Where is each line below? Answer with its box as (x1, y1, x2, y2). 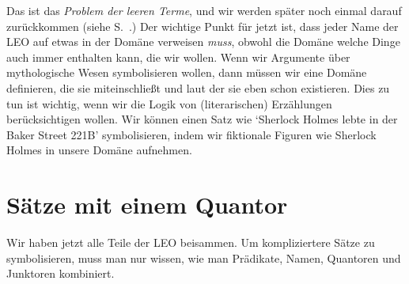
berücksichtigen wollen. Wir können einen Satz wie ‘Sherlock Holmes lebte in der (6, 111, 398, 127)
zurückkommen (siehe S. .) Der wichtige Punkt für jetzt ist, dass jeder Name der (6, 17, 399, 34)
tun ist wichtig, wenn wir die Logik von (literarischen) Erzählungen (6, 95, 332, 112)
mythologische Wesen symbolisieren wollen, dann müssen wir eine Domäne (6, 64, 367, 81)
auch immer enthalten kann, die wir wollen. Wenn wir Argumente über (6, 48, 350, 65)
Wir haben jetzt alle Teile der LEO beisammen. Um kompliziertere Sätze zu (6, 234, 375, 251)
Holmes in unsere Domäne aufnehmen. (6, 142, 192, 158)
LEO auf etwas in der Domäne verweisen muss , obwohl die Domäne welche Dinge (6, 33, 400, 50)
